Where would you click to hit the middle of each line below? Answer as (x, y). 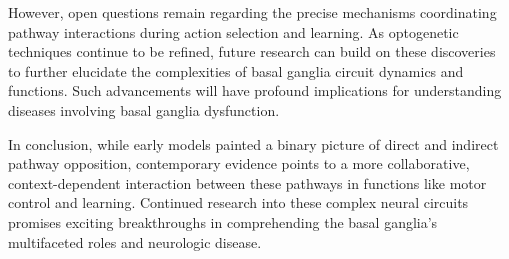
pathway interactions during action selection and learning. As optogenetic (233, 31)
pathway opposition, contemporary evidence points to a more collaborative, (239, 163)
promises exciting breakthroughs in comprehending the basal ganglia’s (223, 221)
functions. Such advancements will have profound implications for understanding (255, 90)
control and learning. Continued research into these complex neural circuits (238, 202)
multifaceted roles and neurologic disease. (135, 241)
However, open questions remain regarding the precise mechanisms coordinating (252, 12)
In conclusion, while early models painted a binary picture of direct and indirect (253, 143)
